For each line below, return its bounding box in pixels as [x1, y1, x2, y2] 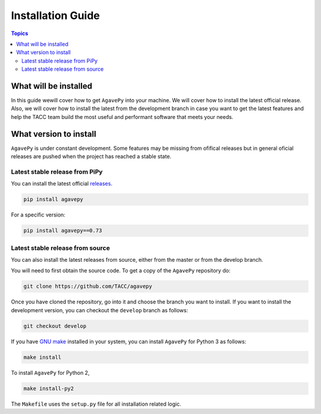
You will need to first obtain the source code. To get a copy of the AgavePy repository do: [11, 267, 231, 274]
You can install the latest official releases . [11, 180, 113, 187]
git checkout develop [23, 322, 87, 330]
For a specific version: [11, 211, 65, 218]
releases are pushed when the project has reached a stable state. [11, 153, 172, 160]
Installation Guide [11, 9, 100, 22]
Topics [11, 30, 29, 37]
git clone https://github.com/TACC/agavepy [23, 283, 153, 290]
